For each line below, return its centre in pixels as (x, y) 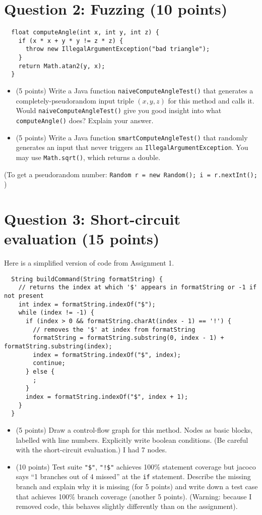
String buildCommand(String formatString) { (87, 279)
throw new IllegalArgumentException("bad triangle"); (118, 49)
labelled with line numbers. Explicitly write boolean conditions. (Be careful (132, 440)
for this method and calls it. (211, 100)
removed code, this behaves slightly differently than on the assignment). (127, 506)
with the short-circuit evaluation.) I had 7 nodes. (91, 450)
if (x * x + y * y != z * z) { (71, 41)
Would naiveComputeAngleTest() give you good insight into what (119, 110)
